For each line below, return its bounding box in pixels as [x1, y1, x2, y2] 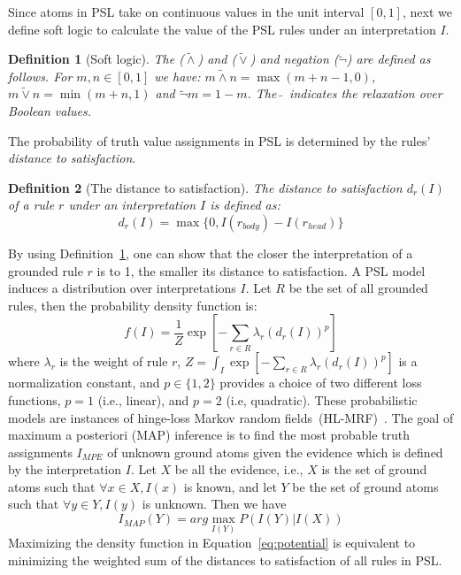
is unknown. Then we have [142, 494, 287, 513]
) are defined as [346, 50, 431, 68]
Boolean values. [8, 101, 91, 119]
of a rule [8, 195, 55, 214]
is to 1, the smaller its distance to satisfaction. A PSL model [96, 261, 426, 280]
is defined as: [210, 195, 280, 214]
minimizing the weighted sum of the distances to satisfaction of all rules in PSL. [8, 550, 442, 569]
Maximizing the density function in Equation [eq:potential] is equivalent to [8, 533, 416, 552]
